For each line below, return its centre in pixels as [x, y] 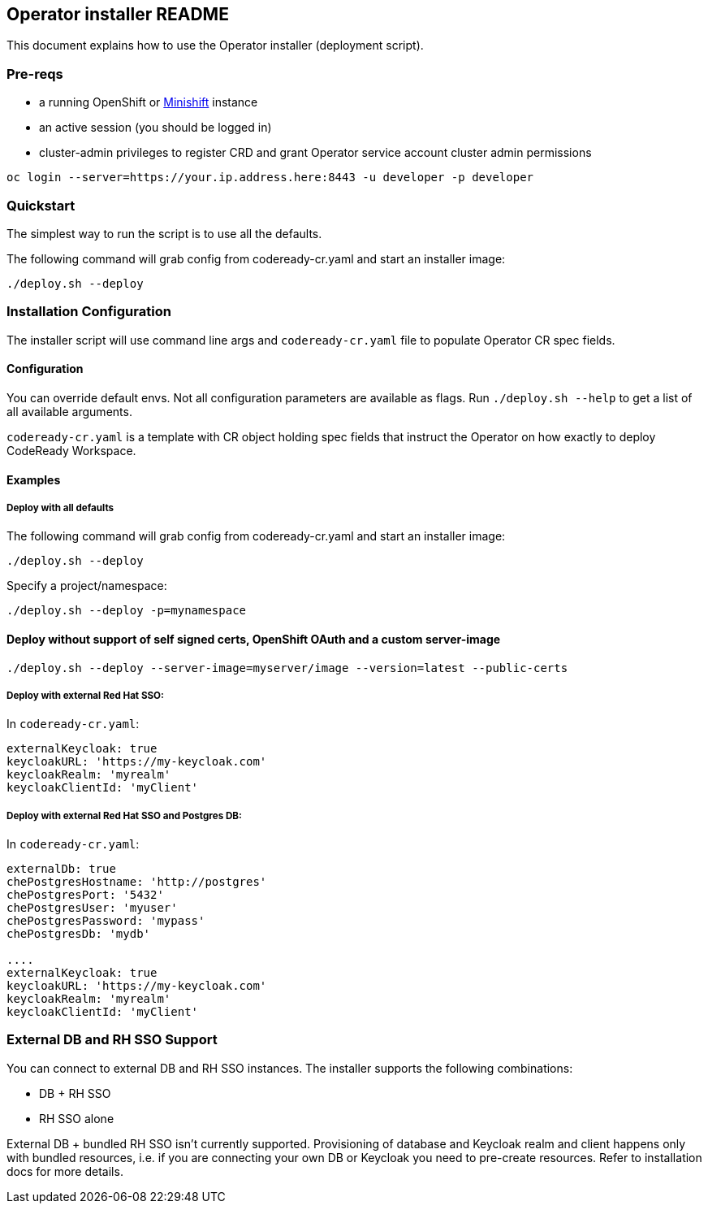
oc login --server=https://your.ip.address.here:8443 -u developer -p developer [270, 178]
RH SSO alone [77, 1118]
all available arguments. [69, 411]
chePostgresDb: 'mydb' [79, 934]
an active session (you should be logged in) [155, 128]
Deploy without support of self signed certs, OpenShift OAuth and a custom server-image [254, 639]
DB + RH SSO [75, 1093]
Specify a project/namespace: [87, 586]
